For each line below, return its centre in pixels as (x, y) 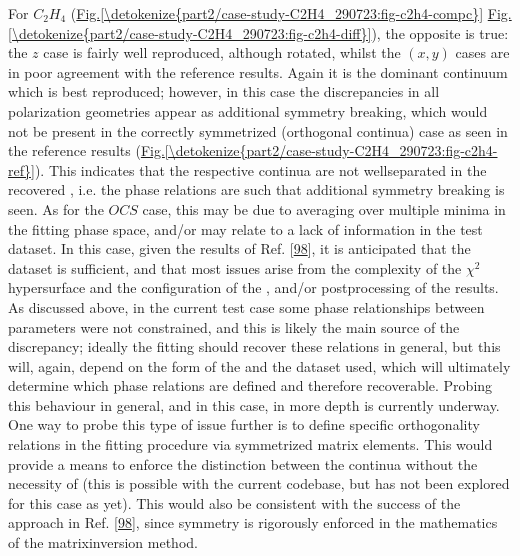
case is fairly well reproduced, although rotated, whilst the (222, 52)
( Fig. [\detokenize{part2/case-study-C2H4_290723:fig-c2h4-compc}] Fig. (291, 13)
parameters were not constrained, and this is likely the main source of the (234, 326)
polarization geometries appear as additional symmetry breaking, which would (248, 110)
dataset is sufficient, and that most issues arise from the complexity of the (235, 267)
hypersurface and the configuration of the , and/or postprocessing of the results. (253, 287)
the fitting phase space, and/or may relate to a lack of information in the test (245, 228)
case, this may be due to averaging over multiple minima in (324, 208)
